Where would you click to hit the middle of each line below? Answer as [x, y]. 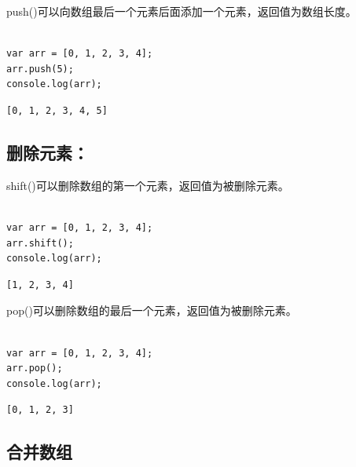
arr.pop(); [35, 368]
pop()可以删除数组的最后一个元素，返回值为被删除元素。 [152, 310]
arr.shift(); [40, 243]
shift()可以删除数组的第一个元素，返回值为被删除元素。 [148, 185]
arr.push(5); [40, 69]
